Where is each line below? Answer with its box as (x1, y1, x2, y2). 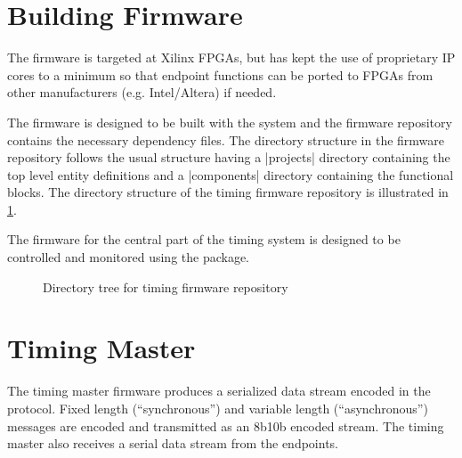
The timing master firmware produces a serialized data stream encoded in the (7, 381, 431, 400)
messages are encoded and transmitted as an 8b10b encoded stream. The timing (7, 416, 444, 435)
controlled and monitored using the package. (7, 248, 250, 266)
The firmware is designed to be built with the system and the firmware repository (7, 112, 452, 131)
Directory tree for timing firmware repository (43, 277, 288, 296)
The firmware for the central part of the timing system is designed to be (7, 230, 401, 249)
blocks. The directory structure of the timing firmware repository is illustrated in (7, 183, 449, 201)
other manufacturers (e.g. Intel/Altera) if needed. (7, 83, 277, 102)
